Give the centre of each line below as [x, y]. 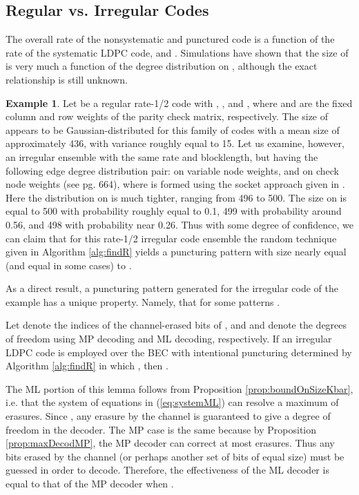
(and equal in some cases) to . [69, 265]
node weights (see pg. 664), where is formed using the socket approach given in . [175, 184]
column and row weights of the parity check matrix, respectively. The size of [167, 116]
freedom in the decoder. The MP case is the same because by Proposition [161, 429]
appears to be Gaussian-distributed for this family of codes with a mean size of [173, 129]
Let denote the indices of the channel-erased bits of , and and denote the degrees [176, 325]
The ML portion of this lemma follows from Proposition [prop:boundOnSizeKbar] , [179, 388]
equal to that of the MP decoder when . [90, 484]
